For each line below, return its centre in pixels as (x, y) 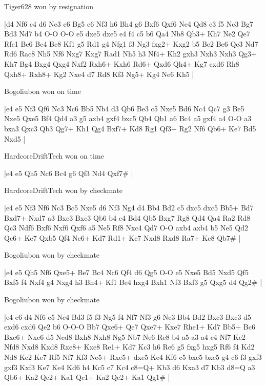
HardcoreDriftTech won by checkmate (63, 190)
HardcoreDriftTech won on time (54, 156)
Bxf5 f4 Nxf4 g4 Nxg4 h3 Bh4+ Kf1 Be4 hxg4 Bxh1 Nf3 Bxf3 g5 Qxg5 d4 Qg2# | (133, 282)
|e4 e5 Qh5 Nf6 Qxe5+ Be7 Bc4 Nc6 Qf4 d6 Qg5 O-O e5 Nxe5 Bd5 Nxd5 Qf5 (126, 272)
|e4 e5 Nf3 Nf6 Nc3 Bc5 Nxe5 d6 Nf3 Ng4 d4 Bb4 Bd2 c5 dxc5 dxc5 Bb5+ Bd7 (129, 207)
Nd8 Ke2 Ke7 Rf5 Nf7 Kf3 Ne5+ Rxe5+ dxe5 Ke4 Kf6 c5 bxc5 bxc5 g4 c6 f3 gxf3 (133, 357)
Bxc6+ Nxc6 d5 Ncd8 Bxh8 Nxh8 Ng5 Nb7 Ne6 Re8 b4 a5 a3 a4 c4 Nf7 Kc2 (125, 336)
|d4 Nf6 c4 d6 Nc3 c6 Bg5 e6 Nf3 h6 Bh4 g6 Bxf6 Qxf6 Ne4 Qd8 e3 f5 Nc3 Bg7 (129, 23)
